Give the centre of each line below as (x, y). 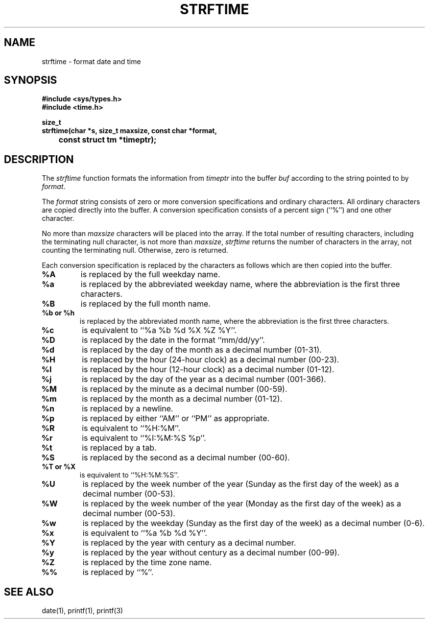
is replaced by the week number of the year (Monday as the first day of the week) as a (242, 504)
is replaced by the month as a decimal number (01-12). (182, 399)
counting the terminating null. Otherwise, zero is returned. (135, 250)
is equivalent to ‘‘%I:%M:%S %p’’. (144, 438)
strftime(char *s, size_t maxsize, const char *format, (130, 131)
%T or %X (59, 467)
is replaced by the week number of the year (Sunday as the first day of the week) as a (241, 484)
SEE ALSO (29, 592)
